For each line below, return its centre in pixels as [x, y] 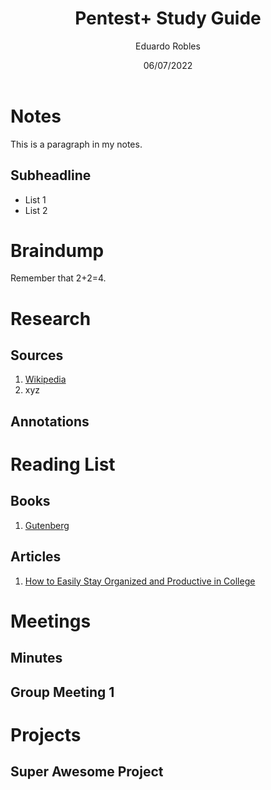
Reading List [63, 464]
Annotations [50, 421]
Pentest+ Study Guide [168, 18]
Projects [46, 734]
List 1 [35, 199]
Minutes [36, 658]
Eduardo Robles [168, 46]
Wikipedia [45, 379]
